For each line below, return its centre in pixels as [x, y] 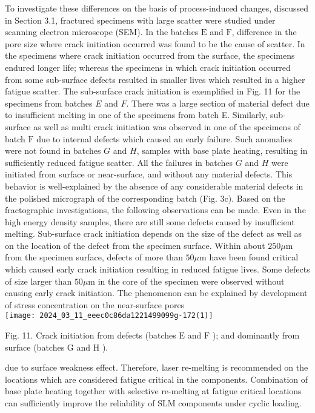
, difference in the [264, 32]
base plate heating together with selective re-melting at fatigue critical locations [153, 391]
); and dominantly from [256, 335]
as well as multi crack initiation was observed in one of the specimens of [167, 126]
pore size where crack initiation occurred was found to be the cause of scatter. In [155, 43]
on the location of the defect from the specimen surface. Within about [135, 245]
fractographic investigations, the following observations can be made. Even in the [155, 210]
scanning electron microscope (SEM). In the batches [102, 32]
